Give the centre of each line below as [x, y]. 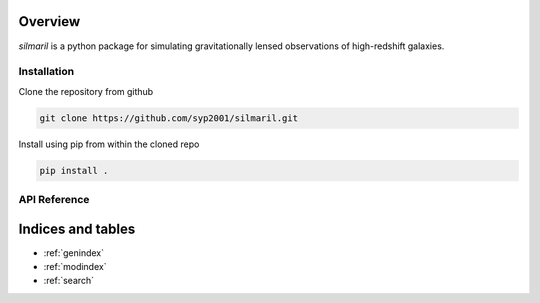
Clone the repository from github [86, 91]
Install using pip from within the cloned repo [109, 144]
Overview [49, 21]
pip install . [74, 170]
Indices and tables [77, 228]
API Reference [54, 199]
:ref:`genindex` [74, 252]
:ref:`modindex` [75, 267]
